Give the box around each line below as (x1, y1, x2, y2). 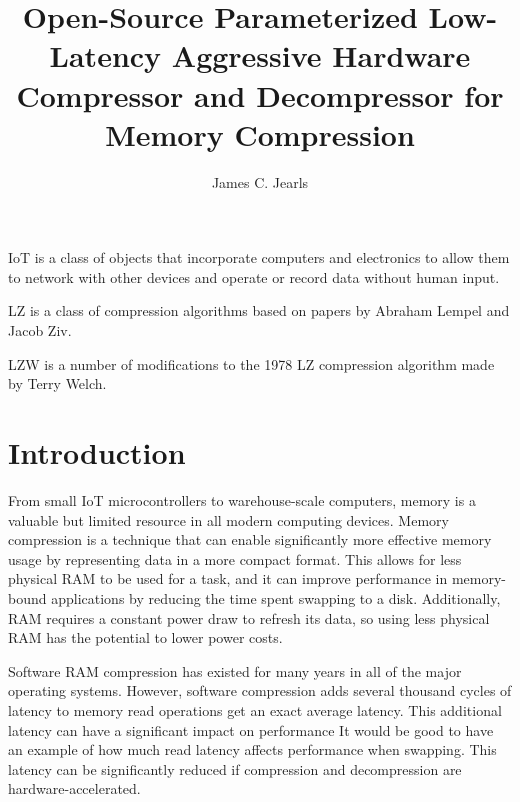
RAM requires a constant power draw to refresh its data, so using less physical (8, 607, 490, 628)
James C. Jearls (211, 171, 309, 192)
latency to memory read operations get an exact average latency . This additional (8, 699, 502, 720)
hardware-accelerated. (8, 778, 141, 799)
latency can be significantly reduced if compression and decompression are (8, 758, 462, 779)
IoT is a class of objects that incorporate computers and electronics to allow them (8, 247, 510, 268)
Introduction (8, 432, 186, 473)
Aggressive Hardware (171, 35, 471, 76)
